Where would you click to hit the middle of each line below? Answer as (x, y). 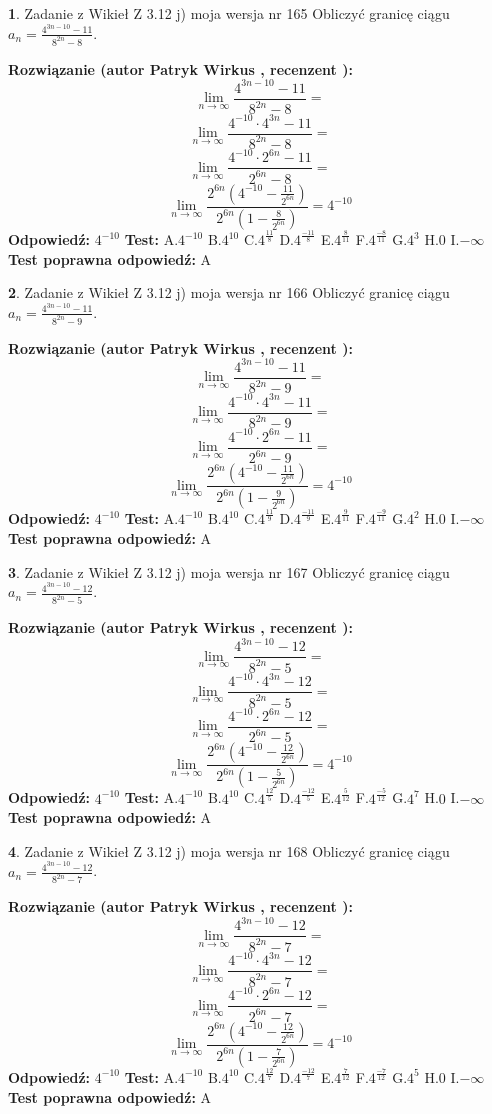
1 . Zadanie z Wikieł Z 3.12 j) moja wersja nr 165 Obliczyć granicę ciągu (229, 13)
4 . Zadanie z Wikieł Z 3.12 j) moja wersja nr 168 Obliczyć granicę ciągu (229, 850)
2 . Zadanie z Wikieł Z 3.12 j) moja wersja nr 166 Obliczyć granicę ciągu (229, 292)
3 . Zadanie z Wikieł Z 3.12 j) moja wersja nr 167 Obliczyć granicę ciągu (229, 571)
